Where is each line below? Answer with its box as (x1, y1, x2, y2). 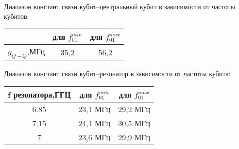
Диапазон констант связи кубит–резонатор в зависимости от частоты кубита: (4, 68, 231, 79)
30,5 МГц (118, 117, 150, 129)
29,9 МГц (118, 131, 150, 143)
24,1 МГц (78, 117, 111, 129)
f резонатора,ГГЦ (8, 88, 71, 100)
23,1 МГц (78, 103, 111, 115)
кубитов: (4, 11, 29, 21)
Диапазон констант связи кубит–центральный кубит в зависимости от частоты (4, 1, 235, 11)
